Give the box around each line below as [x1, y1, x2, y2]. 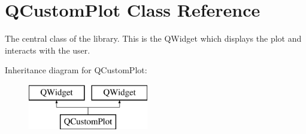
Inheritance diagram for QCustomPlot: [5, 64, 147, 76]
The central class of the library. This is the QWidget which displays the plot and [5, 32, 302, 45]
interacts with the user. [5, 43, 90, 56]
